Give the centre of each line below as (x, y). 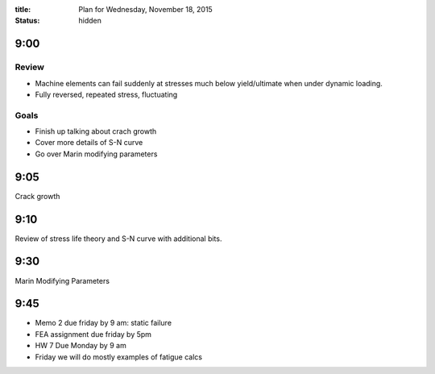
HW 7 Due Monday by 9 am (81, 346)
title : (23, 9)
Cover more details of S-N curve (89, 143)
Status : (27, 21)
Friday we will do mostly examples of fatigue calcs (119, 357)
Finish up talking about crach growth (96, 131)
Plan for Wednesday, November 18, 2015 (145, 9)
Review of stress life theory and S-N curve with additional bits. (118, 239)
